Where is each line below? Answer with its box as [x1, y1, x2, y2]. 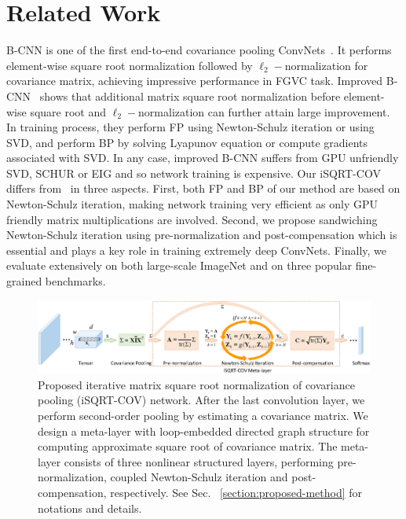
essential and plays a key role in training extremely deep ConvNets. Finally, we [6, 241, 386, 258]
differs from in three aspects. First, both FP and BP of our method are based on [6, 180, 401, 197]
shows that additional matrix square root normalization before [39, 87, 341, 104]
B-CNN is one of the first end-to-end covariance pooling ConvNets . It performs [6, 42, 392, 58]
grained [6, 273, 42, 289]
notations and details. [38, 499, 142, 516]
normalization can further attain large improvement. [138, 103, 390, 120]
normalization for [284, 57, 368, 73]
